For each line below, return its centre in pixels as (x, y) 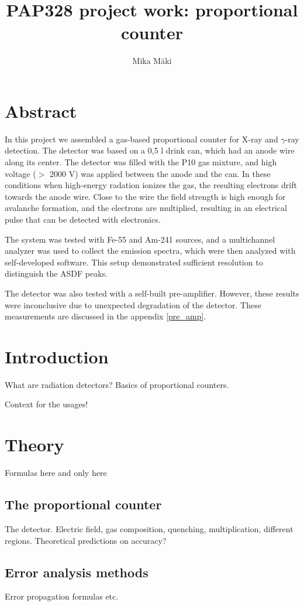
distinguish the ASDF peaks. (56, 273)
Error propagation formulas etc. (62, 596)
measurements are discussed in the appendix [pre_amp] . (106, 316)
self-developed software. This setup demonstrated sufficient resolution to (134, 262)
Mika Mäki (152, 61)
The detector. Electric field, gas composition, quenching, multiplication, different (149, 528)
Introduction (57, 356)
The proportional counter (83, 504)
